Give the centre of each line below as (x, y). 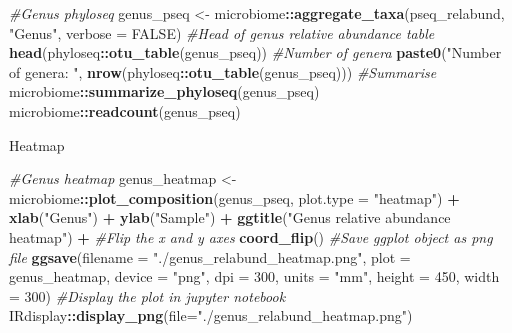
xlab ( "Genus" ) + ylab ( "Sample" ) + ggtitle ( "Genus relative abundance (230, 217)
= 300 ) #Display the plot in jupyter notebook (147, 295)
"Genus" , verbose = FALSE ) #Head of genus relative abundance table (222, 32)
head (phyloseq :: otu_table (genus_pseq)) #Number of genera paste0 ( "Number (255, 52)
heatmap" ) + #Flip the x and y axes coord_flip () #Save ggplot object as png (251, 236)
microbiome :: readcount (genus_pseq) (125, 110)
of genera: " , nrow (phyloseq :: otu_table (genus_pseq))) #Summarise (223, 71)
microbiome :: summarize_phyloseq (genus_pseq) (164, 91)
